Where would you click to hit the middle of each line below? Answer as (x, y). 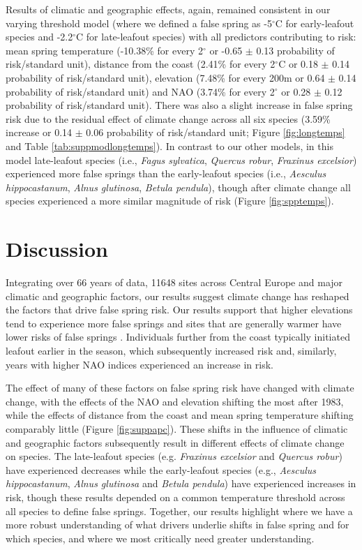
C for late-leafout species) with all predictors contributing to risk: (216, 37)
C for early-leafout (315, 23)
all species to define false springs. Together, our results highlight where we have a (179, 511)
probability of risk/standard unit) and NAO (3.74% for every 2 (140, 91)
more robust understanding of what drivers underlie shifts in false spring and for (178, 525)
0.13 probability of (295, 50)
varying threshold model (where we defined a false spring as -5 (139, 23)
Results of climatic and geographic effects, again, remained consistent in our (168, 9)
